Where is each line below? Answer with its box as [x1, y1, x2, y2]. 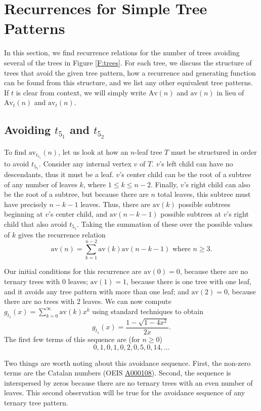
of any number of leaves [4, 179, 77, 189]
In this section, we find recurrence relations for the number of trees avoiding [4, 47, 240, 58]
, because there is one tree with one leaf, [126, 276, 251, 287]
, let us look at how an [58, 147, 128, 157]
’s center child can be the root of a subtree [119, 168, 251, 179]
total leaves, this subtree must [157, 189, 251, 199]
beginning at [4, 209, 43, 219]
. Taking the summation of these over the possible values [77, 218, 253, 229]
